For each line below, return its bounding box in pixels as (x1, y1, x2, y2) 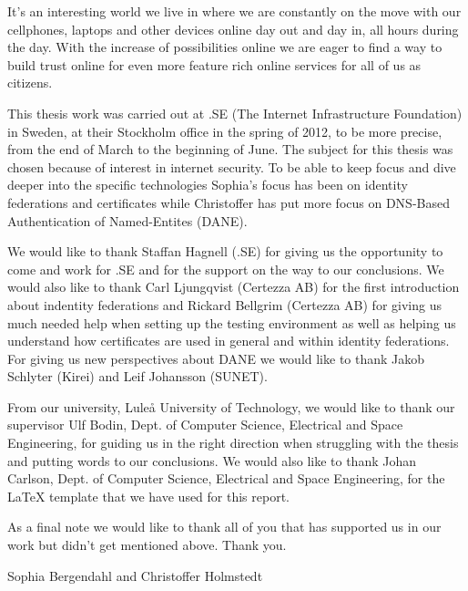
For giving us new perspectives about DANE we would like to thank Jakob (7, 348, 425, 368)
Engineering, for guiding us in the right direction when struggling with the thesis (7, 433, 459, 452)
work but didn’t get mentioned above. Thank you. (7, 535, 287, 555)
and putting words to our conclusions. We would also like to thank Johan (7, 451, 417, 470)
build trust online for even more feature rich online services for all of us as (7, 55, 422, 74)
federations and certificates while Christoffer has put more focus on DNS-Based (7, 192, 450, 212)
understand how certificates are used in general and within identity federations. (7, 331, 450, 350)
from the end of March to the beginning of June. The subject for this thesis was (7, 140, 453, 159)
